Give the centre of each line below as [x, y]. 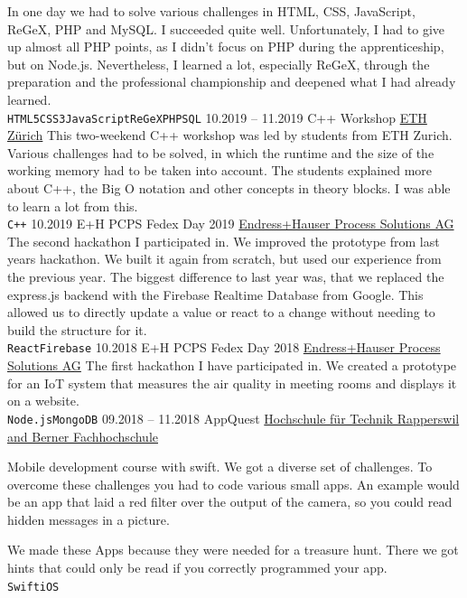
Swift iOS [33, 587]
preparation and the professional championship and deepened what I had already [232, 82]
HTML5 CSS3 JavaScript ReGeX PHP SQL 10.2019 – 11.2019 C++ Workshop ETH [217, 117]
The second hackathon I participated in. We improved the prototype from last [224, 241]
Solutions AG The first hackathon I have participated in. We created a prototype [232, 365]
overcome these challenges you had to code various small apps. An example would [233, 484]
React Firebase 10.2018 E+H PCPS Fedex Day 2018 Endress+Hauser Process [224, 347]
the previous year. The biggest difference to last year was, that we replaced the [226, 277]
